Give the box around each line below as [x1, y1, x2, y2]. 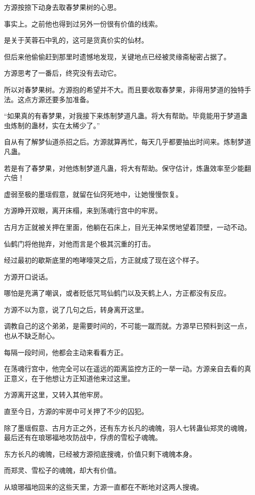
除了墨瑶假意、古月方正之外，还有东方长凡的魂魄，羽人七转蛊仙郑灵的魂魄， [4, 422, 251, 433]
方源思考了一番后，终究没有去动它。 [4, 68, 121, 78]
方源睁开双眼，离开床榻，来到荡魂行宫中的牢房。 [4, 205, 162, 216]
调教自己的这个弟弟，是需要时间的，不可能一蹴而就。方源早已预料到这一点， [4, 321, 251, 331]
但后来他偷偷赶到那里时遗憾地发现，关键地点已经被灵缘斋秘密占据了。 [4, 51, 230, 61]
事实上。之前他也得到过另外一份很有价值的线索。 [4, 18, 162, 28]
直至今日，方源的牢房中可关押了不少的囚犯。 [4, 406, 148, 416]
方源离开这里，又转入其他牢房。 [4, 389, 107, 400]
